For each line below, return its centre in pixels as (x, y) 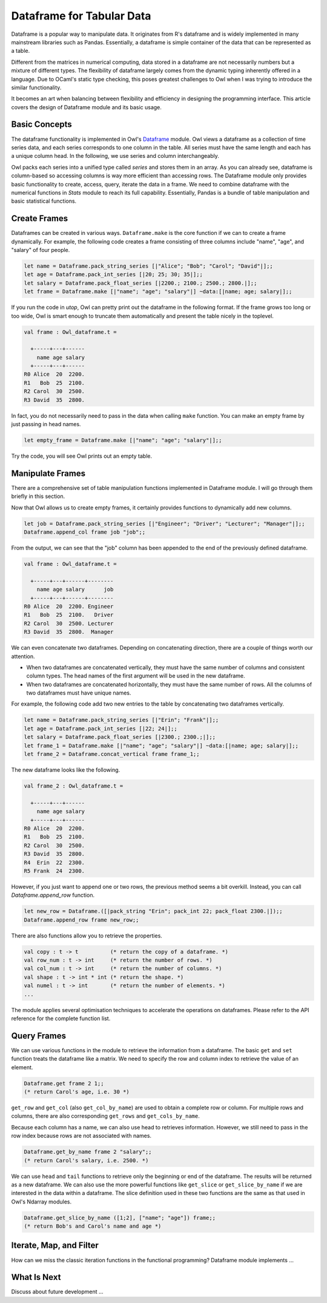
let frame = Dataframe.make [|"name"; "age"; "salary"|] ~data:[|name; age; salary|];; (158, 292)
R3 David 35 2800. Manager (69, 632)
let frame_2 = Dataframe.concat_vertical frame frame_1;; (112, 754)
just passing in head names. (46, 424)
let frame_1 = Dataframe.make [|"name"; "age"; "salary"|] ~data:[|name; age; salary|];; (161, 746)
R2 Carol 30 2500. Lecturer (69, 623)
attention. (23, 656)
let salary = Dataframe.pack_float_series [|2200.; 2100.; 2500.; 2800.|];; (140, 283)
